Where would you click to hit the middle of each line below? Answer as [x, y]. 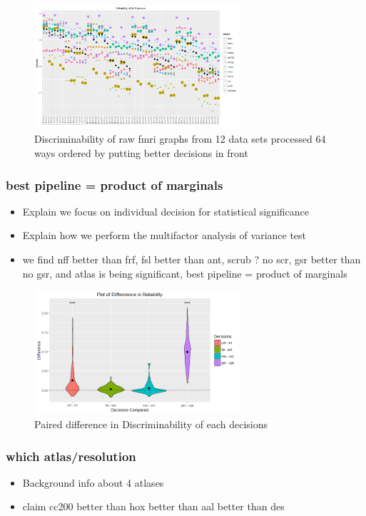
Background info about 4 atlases [93, 482]
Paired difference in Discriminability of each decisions [151, 424]
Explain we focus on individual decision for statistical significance [166, 211]
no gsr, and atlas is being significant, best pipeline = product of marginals [185, 273]
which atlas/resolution [71, 456]
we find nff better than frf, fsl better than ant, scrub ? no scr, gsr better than [192, 259]
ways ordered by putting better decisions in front [141, 152]
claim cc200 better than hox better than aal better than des [153, 506]
